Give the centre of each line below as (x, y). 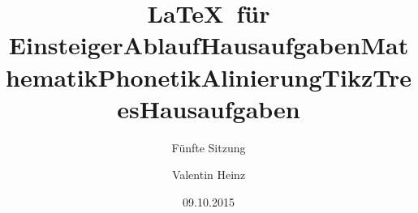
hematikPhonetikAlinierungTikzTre (209, 77)
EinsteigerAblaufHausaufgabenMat (209, 45)
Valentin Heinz (209, 175)
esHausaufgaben (209, 108)
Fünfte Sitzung (209, 147)
